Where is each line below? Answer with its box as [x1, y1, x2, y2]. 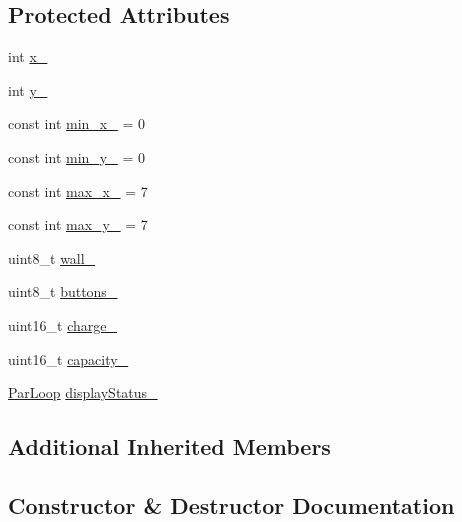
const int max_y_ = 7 [8, 214, 148, 235]
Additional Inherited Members [8, 431, 331, 462]
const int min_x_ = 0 [8, 113, 145, 134]
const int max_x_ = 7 [8, 180, 148, 201]
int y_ [8, 79, 48, 100]
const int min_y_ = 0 [8, 146, 145, 167]
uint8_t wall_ [8, 247, 96, 268]
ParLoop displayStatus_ [8, 382, 158, 403]
